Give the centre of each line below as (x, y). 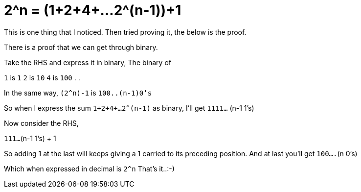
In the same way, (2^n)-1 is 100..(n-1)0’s (78, 93)
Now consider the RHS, (41, 123)
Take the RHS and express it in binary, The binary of (88, 62)
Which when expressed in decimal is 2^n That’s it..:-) (89, 168)
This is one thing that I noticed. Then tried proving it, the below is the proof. (125, 32)
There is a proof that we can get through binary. (81, 47)
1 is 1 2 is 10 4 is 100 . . (42, 77)
